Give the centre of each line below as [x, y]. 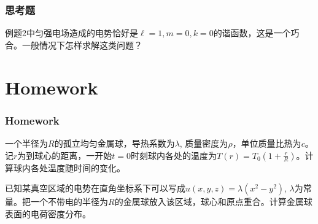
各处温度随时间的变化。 [78, 167]
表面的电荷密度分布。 [48, 213]
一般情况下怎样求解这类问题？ [82, 44]
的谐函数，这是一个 [252, 33]
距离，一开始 [86, 155]
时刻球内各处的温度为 [174, 155]
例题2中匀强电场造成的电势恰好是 [72, 33]
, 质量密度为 [204, 143]
